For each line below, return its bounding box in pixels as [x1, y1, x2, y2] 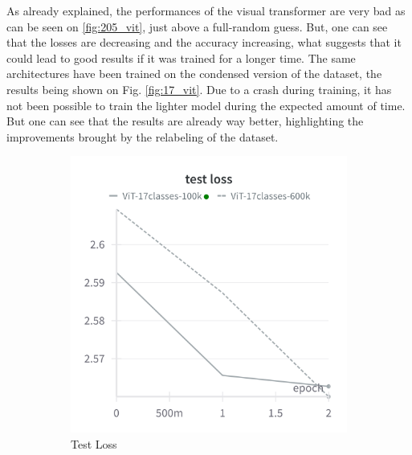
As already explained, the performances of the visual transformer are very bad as [6, 2, 406, 18]
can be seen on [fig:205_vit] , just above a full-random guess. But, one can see [6, 18, 388, 35]
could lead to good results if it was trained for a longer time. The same [6, 49, 356, 66]
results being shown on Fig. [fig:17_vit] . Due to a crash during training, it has [6, 80, 392, 97]
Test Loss [71, 435, 117, 452]
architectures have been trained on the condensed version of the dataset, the [6, 65, 382, 82]
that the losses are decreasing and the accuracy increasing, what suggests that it [6, 34, 402, 51]
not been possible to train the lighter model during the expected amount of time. [6, 96, 406, 113]
